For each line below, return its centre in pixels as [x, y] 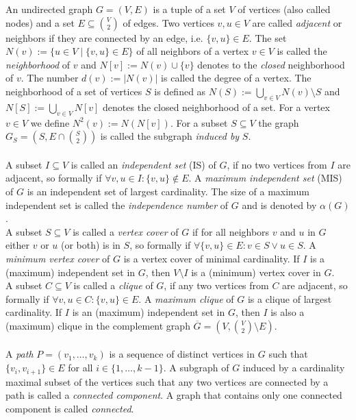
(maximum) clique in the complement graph [98, 325]
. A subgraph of [196, 368]
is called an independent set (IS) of [143, 164]
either [18, 245]
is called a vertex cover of [126, 231]
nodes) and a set [40, 22]
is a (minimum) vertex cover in [256, 272]
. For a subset [199, 122]
